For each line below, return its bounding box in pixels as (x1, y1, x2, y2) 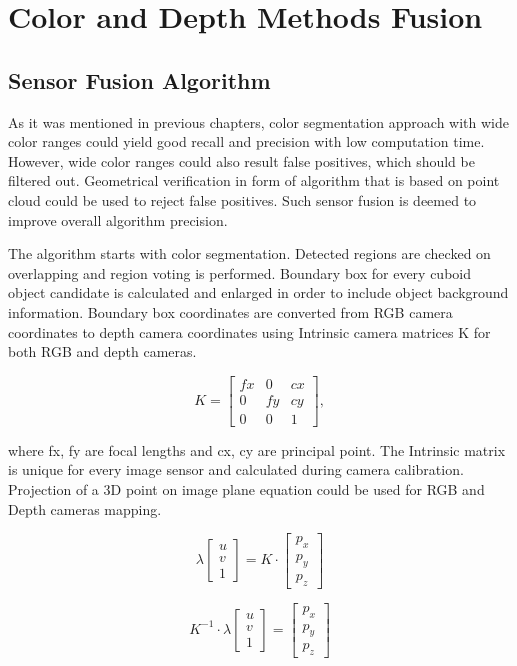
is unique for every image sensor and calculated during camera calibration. (8, 459, 464, 480)
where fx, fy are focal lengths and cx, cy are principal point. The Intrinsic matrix (8, 439, 506, 460)
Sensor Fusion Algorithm (8, 64, 271, 95)
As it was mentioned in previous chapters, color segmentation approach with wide (8, 111, 510, 132)
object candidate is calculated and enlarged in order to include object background (8, 282, 509, 303)
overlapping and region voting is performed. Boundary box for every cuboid (8, 262, 472, 283)
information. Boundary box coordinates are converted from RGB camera (8, 301, 453, 322)
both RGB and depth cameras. (8, 341, 197, 362)
